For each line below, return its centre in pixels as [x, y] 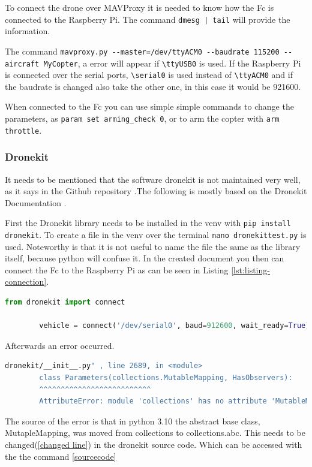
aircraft [22, 64]
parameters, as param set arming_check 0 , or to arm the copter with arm [142, 118]
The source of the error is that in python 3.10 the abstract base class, [133, 421]
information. [28, 31]
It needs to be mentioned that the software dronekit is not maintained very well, [153, 179]
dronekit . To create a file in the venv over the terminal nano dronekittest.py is [156, 234]
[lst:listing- [250, 269]
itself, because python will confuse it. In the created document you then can [145, 258]
